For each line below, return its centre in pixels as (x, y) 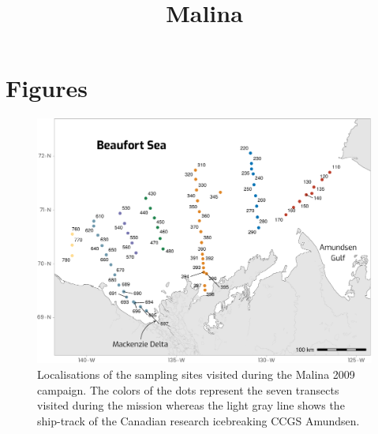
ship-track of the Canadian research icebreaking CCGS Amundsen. (198, 420)
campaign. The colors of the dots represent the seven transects (188, 389)
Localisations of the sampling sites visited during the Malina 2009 (196, 374)
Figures (47, 88)
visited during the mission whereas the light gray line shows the (191, 405)
